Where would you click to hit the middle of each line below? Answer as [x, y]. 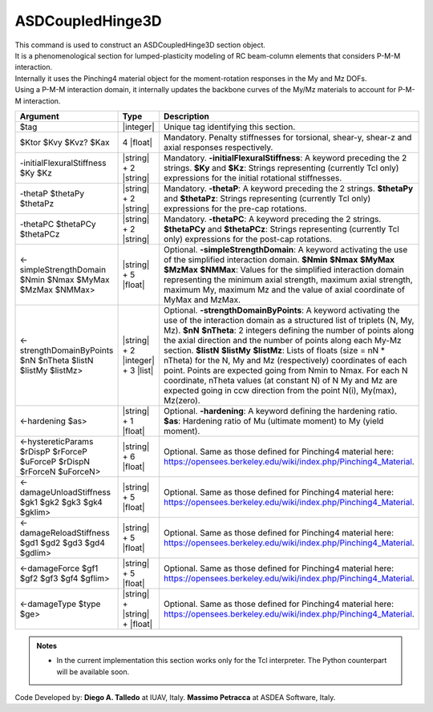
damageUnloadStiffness [65, 492]
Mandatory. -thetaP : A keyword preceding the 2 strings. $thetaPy [288, 188]
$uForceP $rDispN [55, 461]
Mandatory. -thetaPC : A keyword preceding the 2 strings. [272, 219]
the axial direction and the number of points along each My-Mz [282, 340]
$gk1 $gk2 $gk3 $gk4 [61, 502]
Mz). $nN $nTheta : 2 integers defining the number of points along [289, 330]
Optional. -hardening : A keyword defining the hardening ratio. [280, 411]
